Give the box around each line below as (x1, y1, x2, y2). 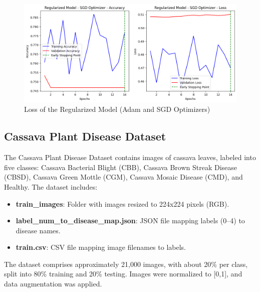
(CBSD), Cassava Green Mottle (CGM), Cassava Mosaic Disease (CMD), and (4, 172, 243, 182)
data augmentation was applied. (4, 278, 102, 289)
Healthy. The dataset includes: (4, 181, 98, 192)
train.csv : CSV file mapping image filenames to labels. (16, 242, 186, 252)
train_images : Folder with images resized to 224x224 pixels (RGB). (16, 198, 229, 209)
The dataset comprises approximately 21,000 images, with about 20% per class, (4, 258, 248, 269)
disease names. (16, 225, 61, 235)
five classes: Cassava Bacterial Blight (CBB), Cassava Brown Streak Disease (4, 162, 237, 172)
